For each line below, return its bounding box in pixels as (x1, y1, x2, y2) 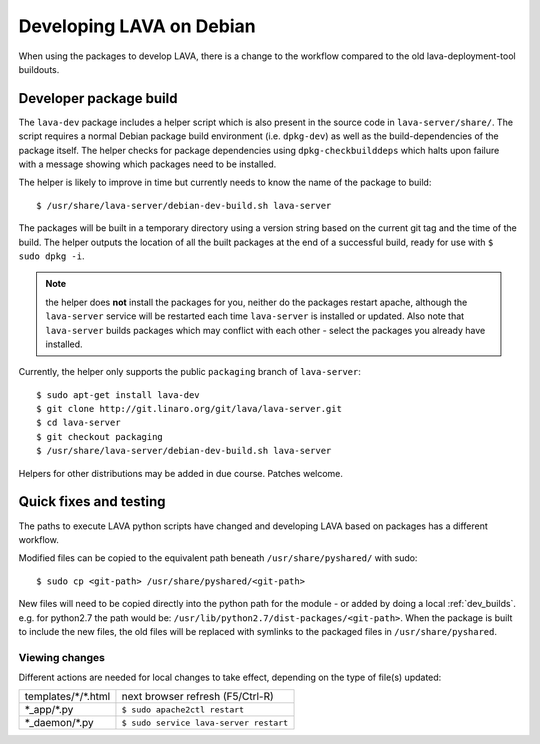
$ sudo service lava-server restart (121, 717, 289, 728)
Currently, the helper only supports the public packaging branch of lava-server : (18, 366, 362, 378)
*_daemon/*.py (24, 716, 94, 730)
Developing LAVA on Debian (18, 15, 256, 37)
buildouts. (18, 63, 60, 75)
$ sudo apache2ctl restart (121, 704, 245, 715)
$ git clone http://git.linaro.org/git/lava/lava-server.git (36, 403, 342, 415)
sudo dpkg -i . (18, 250, 85, 262)
